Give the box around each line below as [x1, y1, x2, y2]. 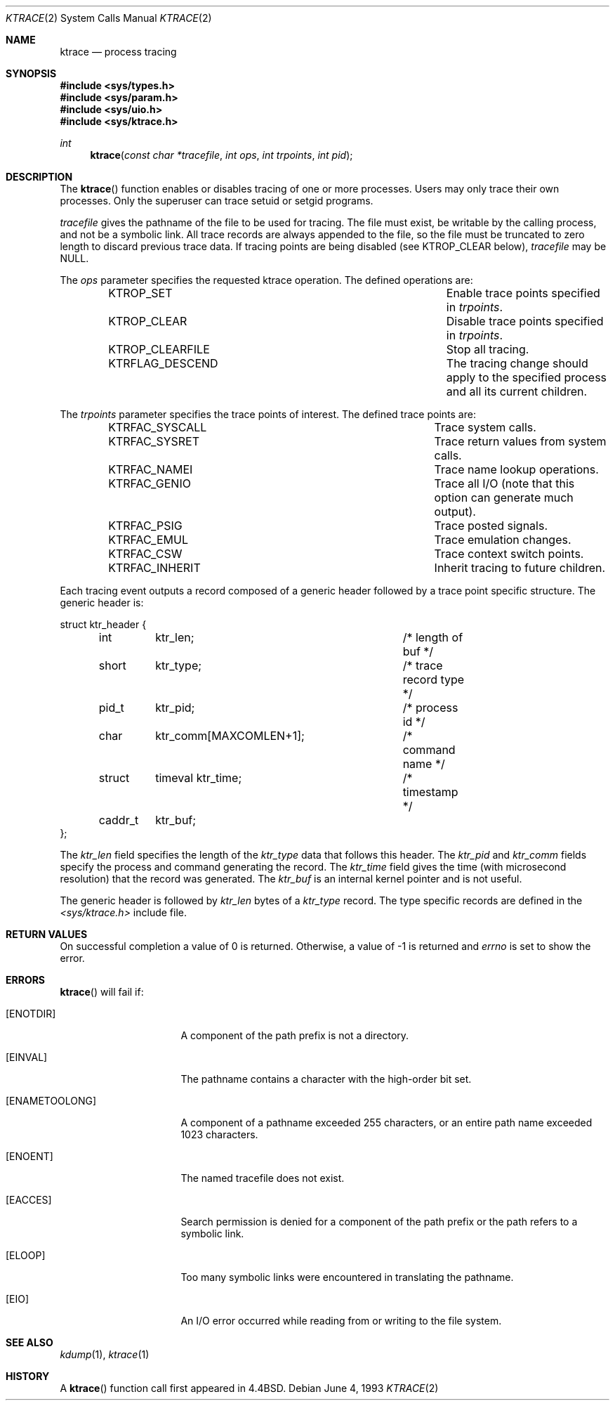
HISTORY [6, 1370, 50, 1382]
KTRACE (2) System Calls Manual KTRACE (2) [6, 12, 212, 24]
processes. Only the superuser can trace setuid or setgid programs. [60, 195, 373, 207]
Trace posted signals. [434, 519, 548, 533]
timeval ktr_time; [155, 771, 242, 785]
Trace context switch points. [434, 547, 584, 561]
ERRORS [6, 974, 46, 986]
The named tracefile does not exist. [180, 1172, 345, 1184]
